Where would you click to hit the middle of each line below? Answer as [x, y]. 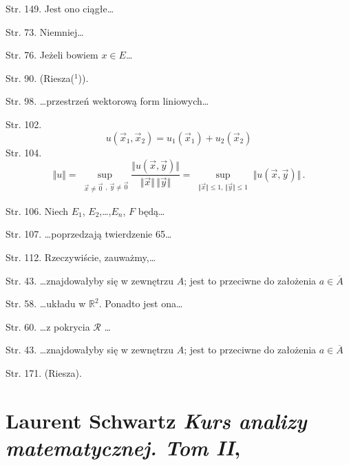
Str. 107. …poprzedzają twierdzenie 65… [89, 234]
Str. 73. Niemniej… [45, 31]
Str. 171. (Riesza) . [44, 372]
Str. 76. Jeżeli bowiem [52, 55]
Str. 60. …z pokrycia [48, 326]
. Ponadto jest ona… [141, 303]
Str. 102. [24, 124]
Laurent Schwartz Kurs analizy [156, 420]
